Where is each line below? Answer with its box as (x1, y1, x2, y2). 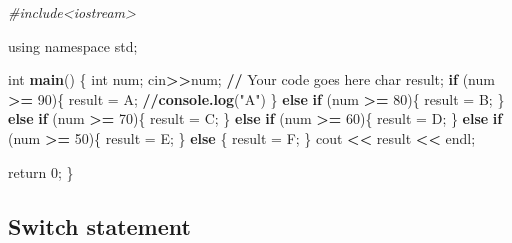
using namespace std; (8, 35, 138, 56)
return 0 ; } (8, 161, 74, 182)
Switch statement (8, 210, 191, 241)
